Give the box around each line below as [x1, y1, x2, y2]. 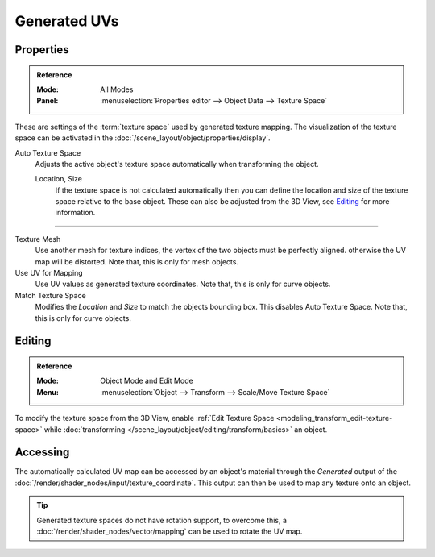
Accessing [14, 446, 70, 459]
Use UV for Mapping [14, 268, 84, 278]
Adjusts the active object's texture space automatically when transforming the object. [35, 159, 319, 168]
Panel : [36, 96, 59, 106]
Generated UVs [14, 12, 119, 30]
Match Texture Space [14, 290, 86, 300]
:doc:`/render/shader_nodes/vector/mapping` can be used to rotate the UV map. [36, 526, 303, 536]
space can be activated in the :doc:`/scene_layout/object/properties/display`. [14, 133, 271, 143]
